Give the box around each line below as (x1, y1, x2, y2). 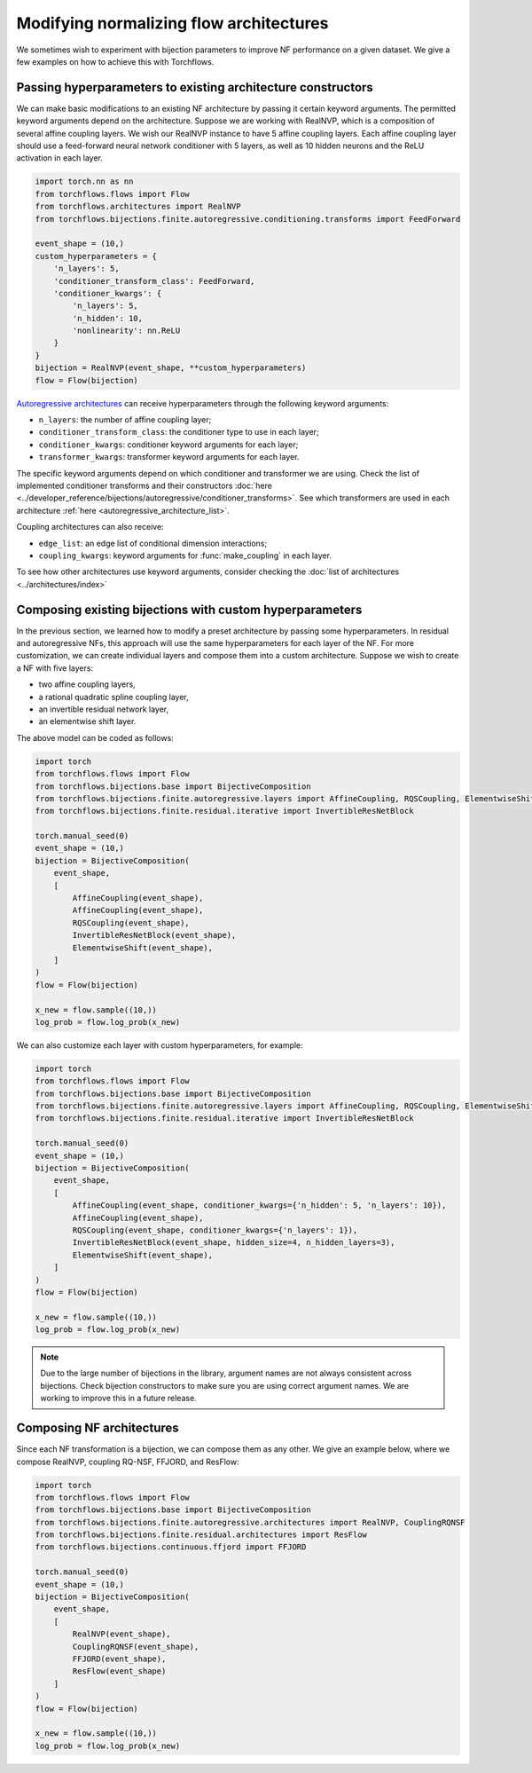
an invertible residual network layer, (38, 704, 168, 714)
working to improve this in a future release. (40, 1393, 197, 1404)
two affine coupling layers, (38, 679, 137, 689)
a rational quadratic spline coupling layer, (38, 691, 190, 702)
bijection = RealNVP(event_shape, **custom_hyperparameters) (35, 363, 307, 373)
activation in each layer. (16, 153, 104, 163)
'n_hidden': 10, (72, 313, 144, 323)
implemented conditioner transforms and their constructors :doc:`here (16, 480, 272, 491)
